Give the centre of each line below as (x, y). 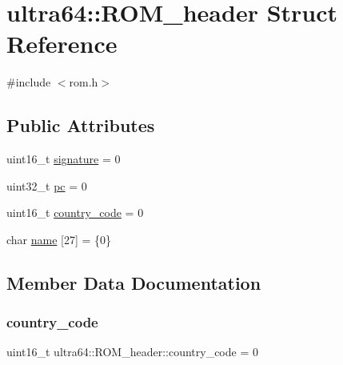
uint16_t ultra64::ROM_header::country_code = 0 (132, 352)
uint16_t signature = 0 (64, 159)
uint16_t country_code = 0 (75, 213)
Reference (62, 44)
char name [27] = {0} (59, 239)
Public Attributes (81, 125)
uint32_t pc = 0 (47, 185)
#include (29, 82)
